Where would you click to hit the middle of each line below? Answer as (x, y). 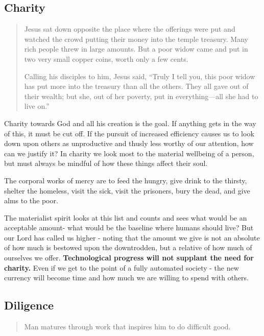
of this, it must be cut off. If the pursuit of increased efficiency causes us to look (129, 133)
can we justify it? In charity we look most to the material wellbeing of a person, (129, 153)
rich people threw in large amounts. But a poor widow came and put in (136, 49)
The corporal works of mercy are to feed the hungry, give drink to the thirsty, (126, 180)
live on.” (37, 106)
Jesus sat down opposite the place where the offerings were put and (130, 29)
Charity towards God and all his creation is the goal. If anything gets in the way (130, 123)
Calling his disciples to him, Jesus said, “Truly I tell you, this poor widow (140, 76)
